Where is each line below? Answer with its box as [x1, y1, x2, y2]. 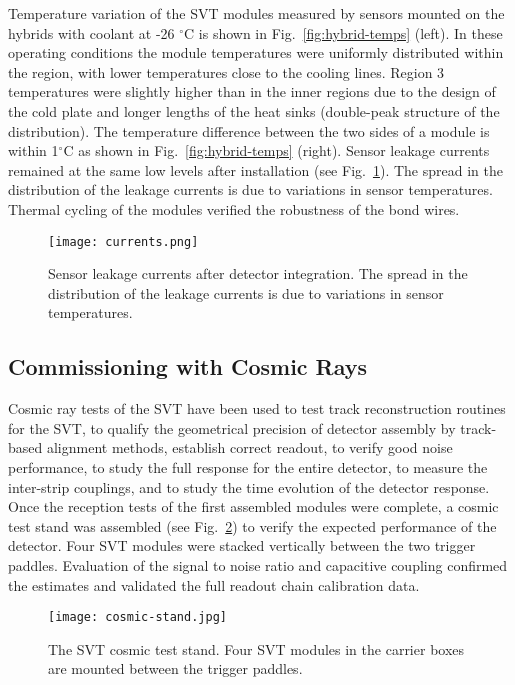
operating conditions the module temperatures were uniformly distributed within [8, 42, 504, 63]
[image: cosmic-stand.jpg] [48, 610, 227, 625]
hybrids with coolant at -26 [8, 22, 175, 43]
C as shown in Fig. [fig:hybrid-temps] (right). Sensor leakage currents [63, 140, 490, 161]
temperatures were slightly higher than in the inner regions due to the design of [8, 81, 496, 102]
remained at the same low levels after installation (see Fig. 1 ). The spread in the [8, 159, 503, 180]
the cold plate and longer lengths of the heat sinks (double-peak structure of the [8, 100, 500, 121]
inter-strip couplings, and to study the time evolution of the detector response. [8, 476, 490, 497]
